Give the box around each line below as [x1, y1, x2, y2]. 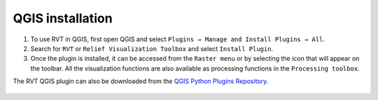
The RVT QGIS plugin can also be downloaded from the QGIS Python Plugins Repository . [13, 77, 269, 85]
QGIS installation [13, 10, 113, 26]
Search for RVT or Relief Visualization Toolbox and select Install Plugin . [30, 44, 273, 52]
